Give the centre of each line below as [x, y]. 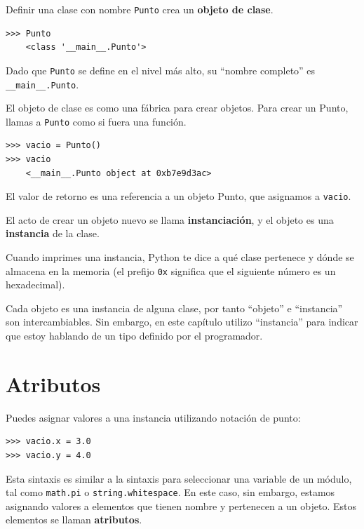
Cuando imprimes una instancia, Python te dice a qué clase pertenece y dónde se [180, 257]
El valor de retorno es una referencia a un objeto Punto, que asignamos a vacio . [178, 196]
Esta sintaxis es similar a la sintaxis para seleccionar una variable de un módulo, [179, 478]
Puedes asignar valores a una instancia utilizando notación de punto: [153, 417]
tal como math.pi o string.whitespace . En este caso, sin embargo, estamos [170, 492]
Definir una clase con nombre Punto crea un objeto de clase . [140, 9]
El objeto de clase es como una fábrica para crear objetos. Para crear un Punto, [177, 108]
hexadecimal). [35, 284]
